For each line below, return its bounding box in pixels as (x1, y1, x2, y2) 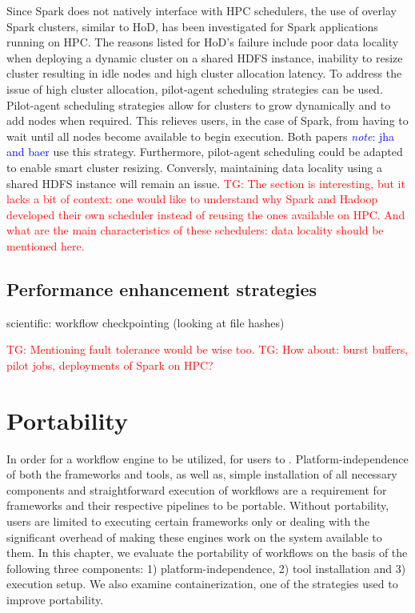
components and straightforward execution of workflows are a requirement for (6, 481, 387, 498)
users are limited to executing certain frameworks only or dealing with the (6, 512, 370, 529)
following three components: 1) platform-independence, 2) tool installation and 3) (6, 559, 406, 576)
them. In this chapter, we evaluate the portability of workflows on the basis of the (6, 544, 408, 561)
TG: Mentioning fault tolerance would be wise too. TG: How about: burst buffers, (6, 341, 409, 358)
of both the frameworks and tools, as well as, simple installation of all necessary (6, 466, 397, 483)
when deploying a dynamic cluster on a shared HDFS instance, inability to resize (6, 49, 403, 66)
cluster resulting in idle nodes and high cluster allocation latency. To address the (6, 65, 402, 82)
